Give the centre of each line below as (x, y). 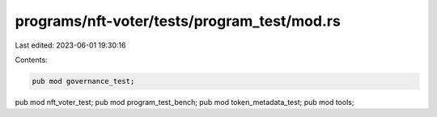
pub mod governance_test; (83, 81)
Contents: (31, 60)
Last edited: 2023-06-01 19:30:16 (70, 45)
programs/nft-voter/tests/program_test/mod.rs (178, 21)
